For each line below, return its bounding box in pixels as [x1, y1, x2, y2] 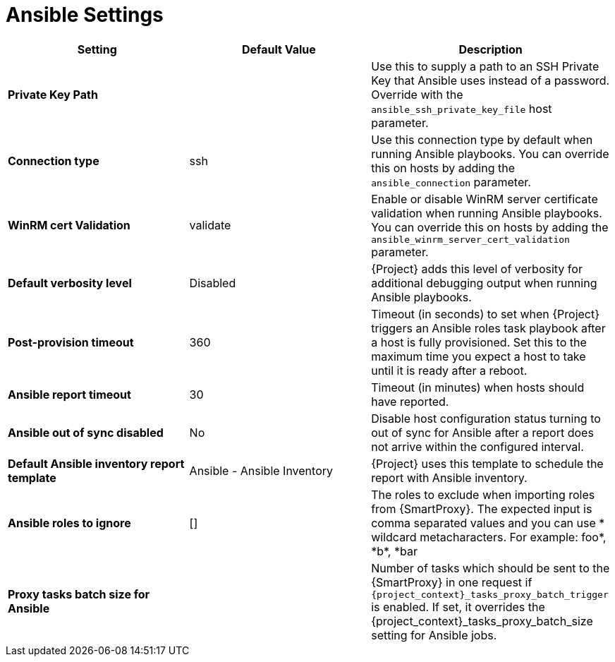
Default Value [242, 42, 316, 56]
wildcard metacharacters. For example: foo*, [371, 529, 607, 544]
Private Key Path [8, 87, 98, 102]
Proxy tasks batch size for [8, 587, 150, 602]
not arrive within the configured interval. [371, 439, 584, 454]
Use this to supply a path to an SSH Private [371, 59, 599, 73]
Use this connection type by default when [371, 132, 593, 147]
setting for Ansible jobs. [371, 627, 497, 642]
